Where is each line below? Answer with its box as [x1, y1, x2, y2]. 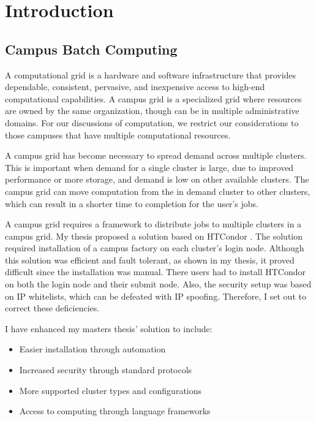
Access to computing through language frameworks [19, 404, 211, 417]
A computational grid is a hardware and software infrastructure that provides [5, 68, 296, 81]
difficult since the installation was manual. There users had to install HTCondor [5, 265, 306, 278]
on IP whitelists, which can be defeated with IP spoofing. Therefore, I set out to [5, 289, 306, 302]
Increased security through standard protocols [19, 363, 192, 376]
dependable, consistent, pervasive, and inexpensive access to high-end [5, 80, 265, 93]
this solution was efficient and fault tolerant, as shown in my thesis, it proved [5, 253, 295, 266]
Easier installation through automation [19, 343, 166, 355]
